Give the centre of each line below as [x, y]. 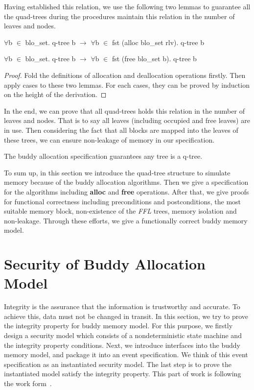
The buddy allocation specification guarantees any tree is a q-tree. [103, 156]
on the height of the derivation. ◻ [55, 94]
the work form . [28, 383]
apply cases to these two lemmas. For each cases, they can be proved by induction [127, 85]
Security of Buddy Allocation [105, 264]
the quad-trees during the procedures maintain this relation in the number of [119, 16]
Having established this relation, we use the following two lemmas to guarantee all [127, 6]
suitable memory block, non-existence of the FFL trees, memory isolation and [120, 211]
